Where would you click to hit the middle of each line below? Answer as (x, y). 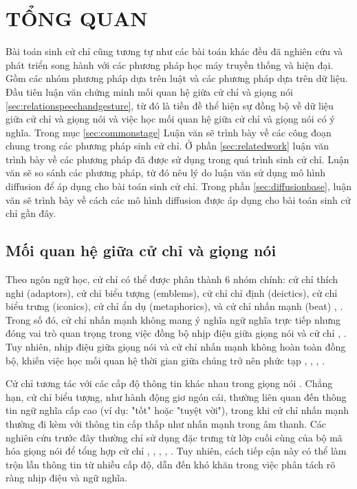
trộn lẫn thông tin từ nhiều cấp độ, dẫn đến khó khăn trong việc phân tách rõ (171, 464)
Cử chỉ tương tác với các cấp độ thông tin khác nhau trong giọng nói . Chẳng (169, 383)
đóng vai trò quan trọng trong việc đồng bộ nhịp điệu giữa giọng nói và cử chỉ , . (176, 333)
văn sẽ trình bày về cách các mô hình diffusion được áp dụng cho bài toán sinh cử (178, 199)
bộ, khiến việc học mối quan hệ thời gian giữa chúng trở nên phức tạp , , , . (165, 360)
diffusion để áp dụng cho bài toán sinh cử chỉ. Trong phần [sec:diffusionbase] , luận (178, 186)
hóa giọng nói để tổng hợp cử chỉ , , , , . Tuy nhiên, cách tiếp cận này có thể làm (176, 451)
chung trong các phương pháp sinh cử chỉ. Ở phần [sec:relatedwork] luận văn (167, 146)
